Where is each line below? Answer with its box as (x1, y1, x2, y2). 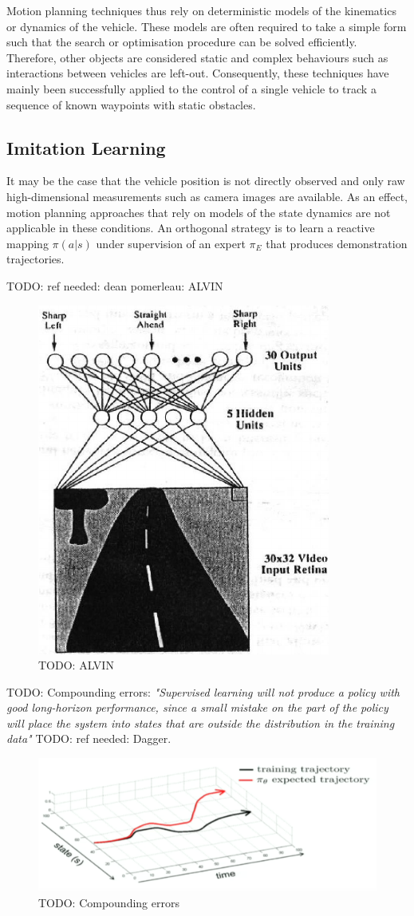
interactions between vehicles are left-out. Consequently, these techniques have (6, 65, 389, 81)
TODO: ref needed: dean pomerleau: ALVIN (6, 277, 223, 294)
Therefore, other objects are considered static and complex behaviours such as (6, 49, 388, 65)
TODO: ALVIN (38, 657, 114, 673)
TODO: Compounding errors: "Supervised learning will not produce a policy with (6, 683, 400, 700)
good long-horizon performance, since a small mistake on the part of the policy (6, 699, 388, 716)
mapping (6, 235, 49, 251)
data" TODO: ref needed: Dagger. (6, 730, 172, 747)
